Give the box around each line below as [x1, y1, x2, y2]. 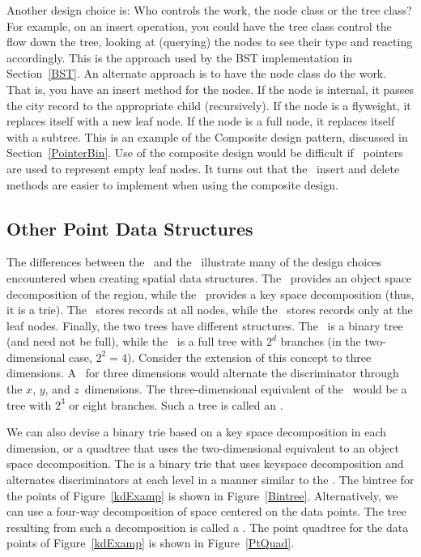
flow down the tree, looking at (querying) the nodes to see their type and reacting [6, 33, 413, 50]
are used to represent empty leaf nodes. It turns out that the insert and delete [6, 159, 400, 176]
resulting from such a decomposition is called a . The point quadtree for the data [6, 518, 409, 535]
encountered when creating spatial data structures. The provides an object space [6, 269, 412, 286]
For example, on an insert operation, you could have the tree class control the [6, 17, 392, 34]
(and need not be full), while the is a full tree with [6, 333, 263, 350]
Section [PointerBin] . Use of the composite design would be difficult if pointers [6, 144, 403, 161]
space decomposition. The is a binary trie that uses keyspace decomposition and [6, 455, 404, 472]
